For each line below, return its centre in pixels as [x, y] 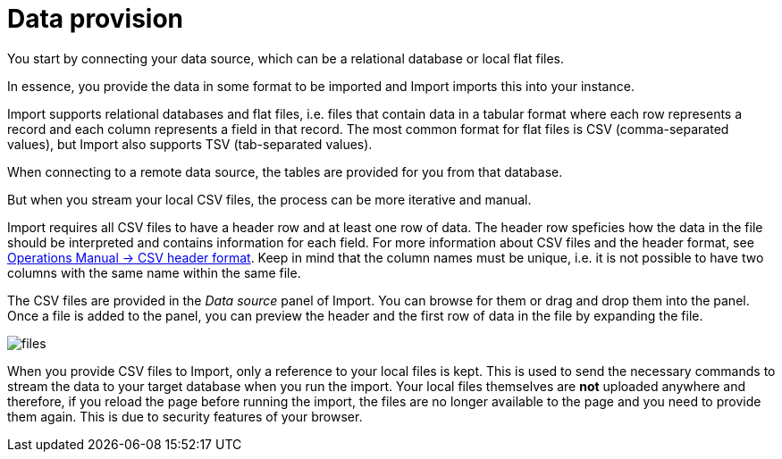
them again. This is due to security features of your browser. [185, 416]
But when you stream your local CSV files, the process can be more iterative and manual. [269, 199]
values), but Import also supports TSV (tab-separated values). [190, 144]
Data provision [96, 19]
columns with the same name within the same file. [154, 272]
